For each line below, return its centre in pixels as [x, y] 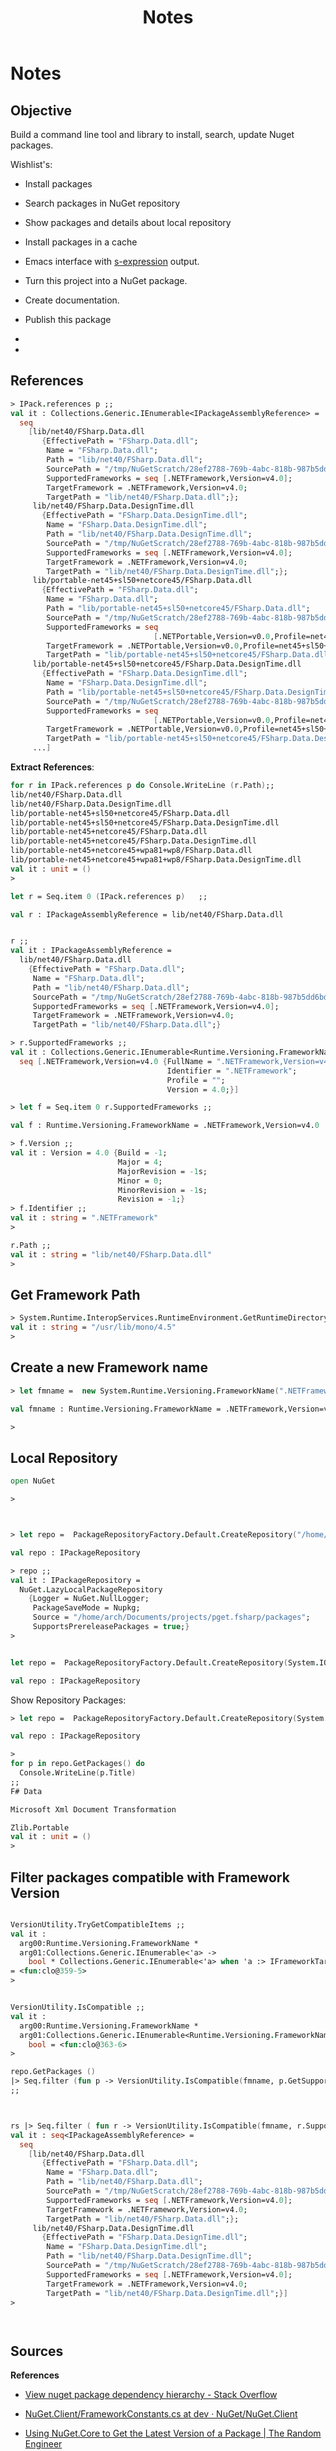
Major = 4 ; [140, 1162]
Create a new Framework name [109, 1367]
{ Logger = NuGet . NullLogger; [89, 1599]
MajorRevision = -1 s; [162, 1171]
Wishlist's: [31, 164]
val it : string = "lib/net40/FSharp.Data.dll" [111, 1254]
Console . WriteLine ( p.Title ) [78, 1773]
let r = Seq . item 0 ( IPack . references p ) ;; [109, 896]
